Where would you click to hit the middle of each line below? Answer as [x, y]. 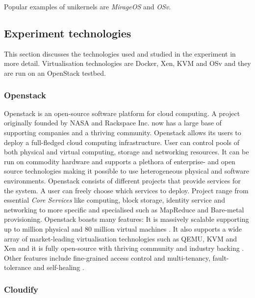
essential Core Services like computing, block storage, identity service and [115, 200]
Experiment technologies [68, 33]
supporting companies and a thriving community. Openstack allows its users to [123, 132]
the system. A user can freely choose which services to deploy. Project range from [126, 190]
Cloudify [21, 289]
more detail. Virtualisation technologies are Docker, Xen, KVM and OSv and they [127, 63]
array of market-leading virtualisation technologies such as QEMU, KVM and [121, 238]
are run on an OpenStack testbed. [55, 73]
